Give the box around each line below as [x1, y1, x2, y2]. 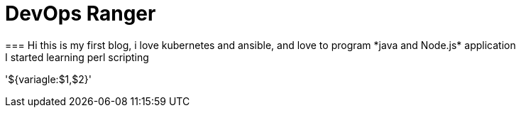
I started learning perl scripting [5, 50, 149, 63]
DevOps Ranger [5, 1, 156, 26]
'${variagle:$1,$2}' [5, 72, 92, 85]
